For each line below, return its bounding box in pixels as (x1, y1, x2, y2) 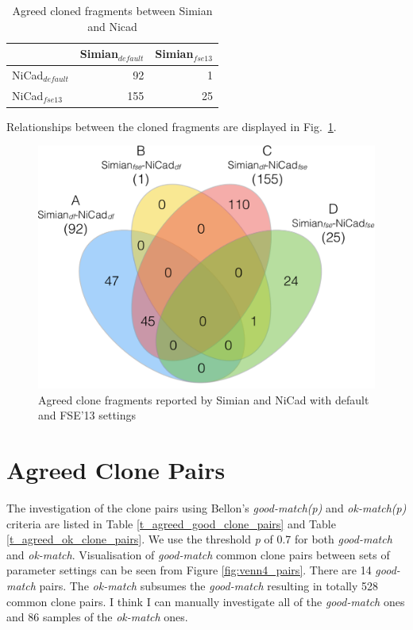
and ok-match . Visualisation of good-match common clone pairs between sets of (6, 546, 390, 562)
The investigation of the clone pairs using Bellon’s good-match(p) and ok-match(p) (6, 500, 407, 516)
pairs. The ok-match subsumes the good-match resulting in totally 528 (39, 578, 378, 593)
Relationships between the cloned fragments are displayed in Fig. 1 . (6, 118, 337, 134)
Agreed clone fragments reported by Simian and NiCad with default (38, 391, 369, 408)
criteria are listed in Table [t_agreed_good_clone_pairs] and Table (6, 515, 336, 531)
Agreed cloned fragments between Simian (12, 2, 213, 18)
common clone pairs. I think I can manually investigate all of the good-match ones (6, 593, 405, 609)
